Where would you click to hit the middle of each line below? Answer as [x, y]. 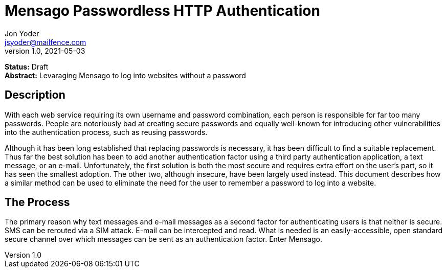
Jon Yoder [22, 33]
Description [35, 95]
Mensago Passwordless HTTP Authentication [162, 11]
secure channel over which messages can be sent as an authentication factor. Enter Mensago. [164, 239]
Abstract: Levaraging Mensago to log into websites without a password [125, 75]
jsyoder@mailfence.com [46, 42]
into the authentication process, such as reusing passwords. [106, 132]
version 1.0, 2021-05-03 [45, 51]
